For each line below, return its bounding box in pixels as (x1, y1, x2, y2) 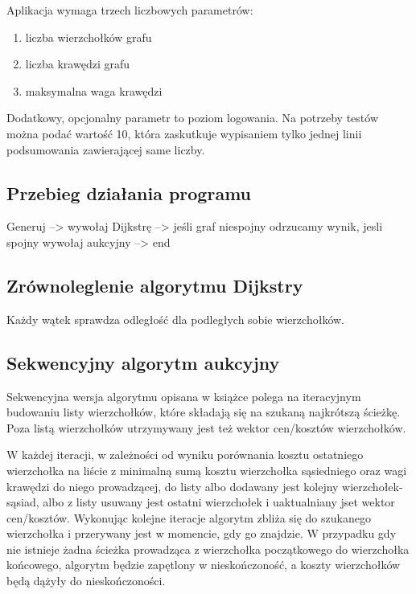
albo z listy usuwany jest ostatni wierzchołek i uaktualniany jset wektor (43, 494, 395, 510)
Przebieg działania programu (6, 180, 251, 205)
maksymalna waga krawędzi (25, 82, 163, 99)
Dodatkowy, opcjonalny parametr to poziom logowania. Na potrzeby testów (6, 109, 379, 126)
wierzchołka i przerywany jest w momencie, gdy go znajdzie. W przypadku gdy (6, 525, 397, 542)
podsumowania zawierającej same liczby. (6, 141, 205, 158)
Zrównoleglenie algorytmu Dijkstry (6, 272, 303, 297)
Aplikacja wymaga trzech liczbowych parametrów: (6, 2, 253, 18)
